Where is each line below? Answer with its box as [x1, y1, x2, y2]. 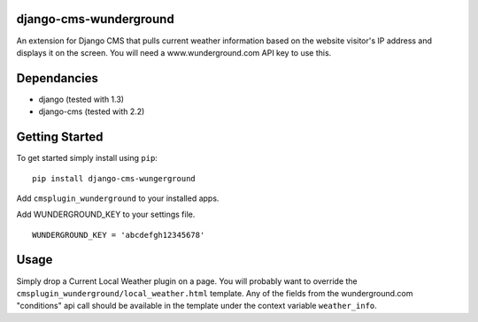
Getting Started [16, 129, 104, 145]
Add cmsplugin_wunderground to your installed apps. [16, 193, 220, 203]
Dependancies [16, 71, 99, 86]
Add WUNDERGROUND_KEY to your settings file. [16, 209, 196, 220]
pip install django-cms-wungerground [32, 173, 197, 183]
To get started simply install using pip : [16, 153, 158, 164]
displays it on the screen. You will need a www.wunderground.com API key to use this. [16, 47, 332, 57]
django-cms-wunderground [16, 11, 174, 27]
